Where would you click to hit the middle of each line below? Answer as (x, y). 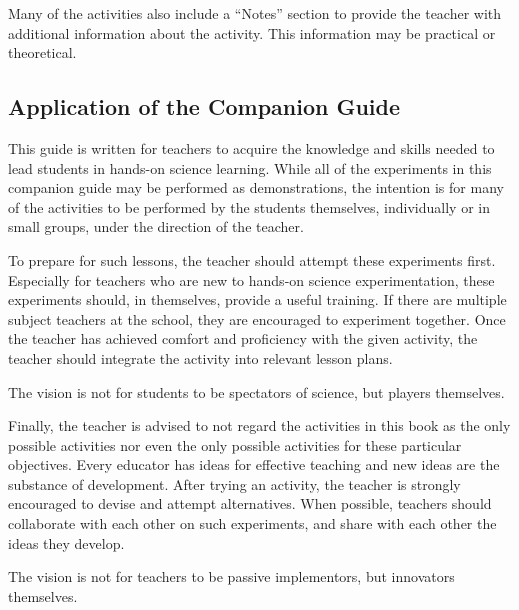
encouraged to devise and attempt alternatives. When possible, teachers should (250, 503)
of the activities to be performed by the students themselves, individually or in (249, 206)
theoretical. (42, 52)
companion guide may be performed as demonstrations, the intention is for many (256, 187)
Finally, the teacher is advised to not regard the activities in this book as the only (259, 425)
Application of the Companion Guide (204, 106)
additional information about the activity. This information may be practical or (252, 32)
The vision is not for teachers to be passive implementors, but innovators (231, 576)
